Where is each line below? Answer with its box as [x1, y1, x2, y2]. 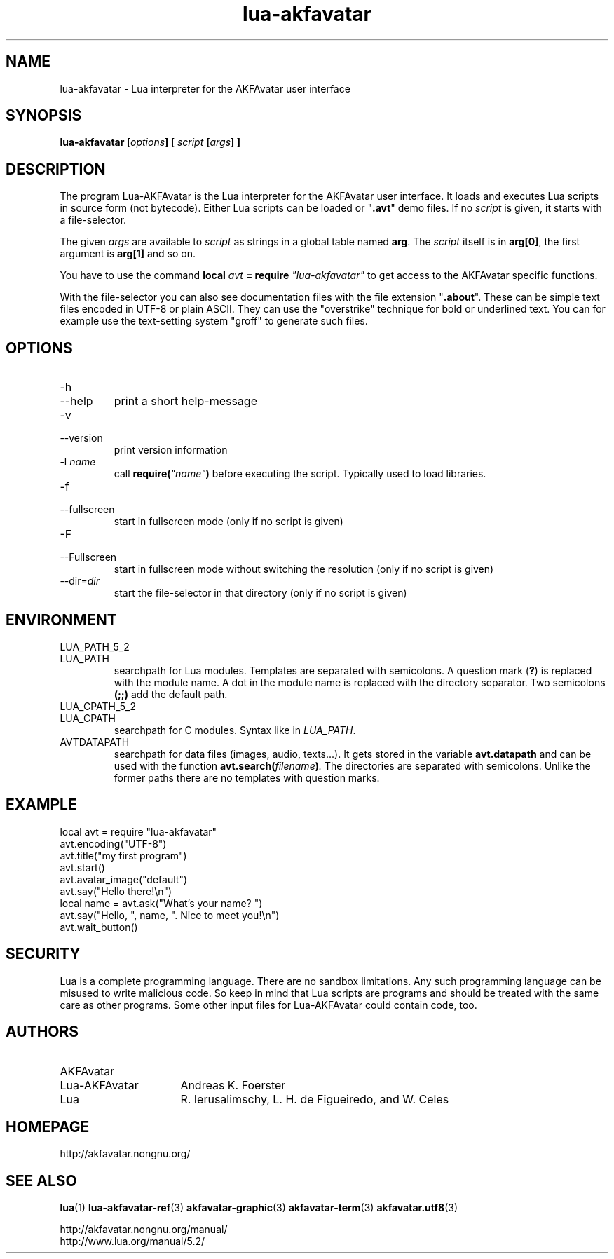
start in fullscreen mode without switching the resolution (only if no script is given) [114, 563, 494, 576]
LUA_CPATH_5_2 [60, 700, 136, 712]
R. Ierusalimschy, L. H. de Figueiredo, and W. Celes [180, 1091, 449, 1106]
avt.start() [60, 861, 105, 873]
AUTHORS [6, 1023, 79, 1041]
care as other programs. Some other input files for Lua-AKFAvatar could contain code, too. [60, 998, 477, 1011]
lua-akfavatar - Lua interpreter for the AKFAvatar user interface [60, 82, 350, 95]
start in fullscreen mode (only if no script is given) [114, 515, 343, 528]
